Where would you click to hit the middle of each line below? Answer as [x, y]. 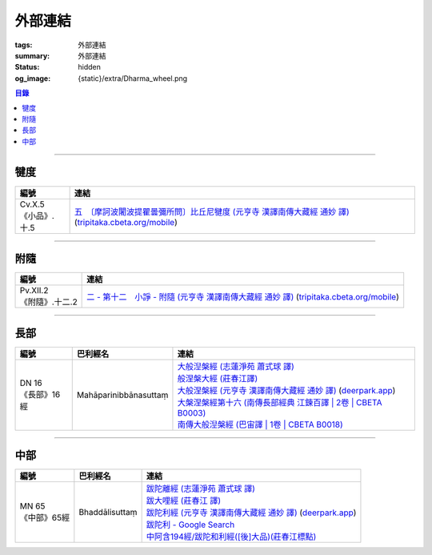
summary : [32, 55]
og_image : [33, 78]
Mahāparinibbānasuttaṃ [122, 395]
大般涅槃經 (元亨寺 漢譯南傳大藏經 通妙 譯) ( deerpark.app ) [286, 390]
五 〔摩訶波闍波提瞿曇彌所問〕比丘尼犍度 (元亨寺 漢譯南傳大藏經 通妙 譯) [212, 211]
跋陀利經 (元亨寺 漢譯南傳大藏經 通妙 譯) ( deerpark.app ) [251, 513]
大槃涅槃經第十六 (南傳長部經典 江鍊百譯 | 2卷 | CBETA [280, 402]
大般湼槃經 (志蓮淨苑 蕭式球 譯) [236, 366]
